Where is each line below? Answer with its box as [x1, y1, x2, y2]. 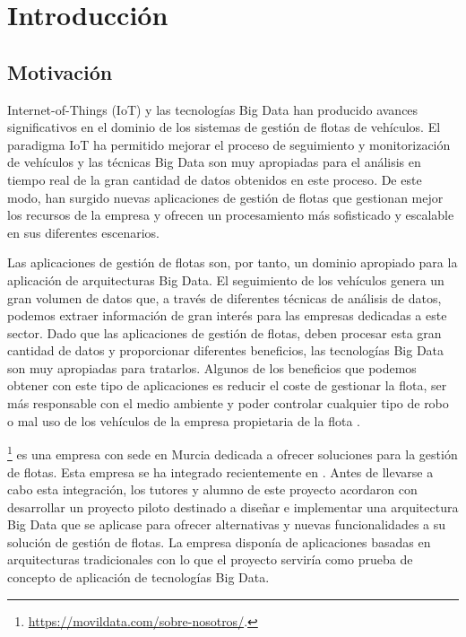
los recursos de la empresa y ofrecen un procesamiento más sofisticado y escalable [7, 205, 454, 224]
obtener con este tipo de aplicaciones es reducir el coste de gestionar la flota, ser [7, 376, 447, 395]
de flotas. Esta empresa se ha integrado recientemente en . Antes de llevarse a [7, 462, 434, 481]
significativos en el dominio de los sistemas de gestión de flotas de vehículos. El [7, 118, 441, 136]
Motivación [7, 57, 113, 85]
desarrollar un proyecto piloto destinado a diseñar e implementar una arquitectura [7, 497, 459, 516]
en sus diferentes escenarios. [7, 223, 160, 241]
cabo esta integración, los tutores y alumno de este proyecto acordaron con [7, 480, 418, 499]
